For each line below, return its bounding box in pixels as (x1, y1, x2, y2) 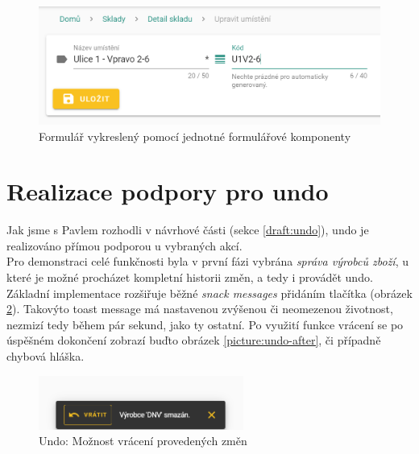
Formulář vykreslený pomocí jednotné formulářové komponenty (39, 127, 351, 144)
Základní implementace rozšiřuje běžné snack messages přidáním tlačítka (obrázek (6, 284, 413, 301)
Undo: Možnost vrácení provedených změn (39, 432, 247, 449)
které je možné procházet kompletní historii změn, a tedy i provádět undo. (6, 269, 373, 286)
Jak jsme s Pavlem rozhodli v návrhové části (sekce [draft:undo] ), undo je (6, 221, 369, 238)
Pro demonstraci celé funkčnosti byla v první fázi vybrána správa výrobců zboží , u (6, 253, 409, 270)
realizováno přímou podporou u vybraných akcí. (6, 237, 243, 254)
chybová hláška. (6, 348, 85, 365)
